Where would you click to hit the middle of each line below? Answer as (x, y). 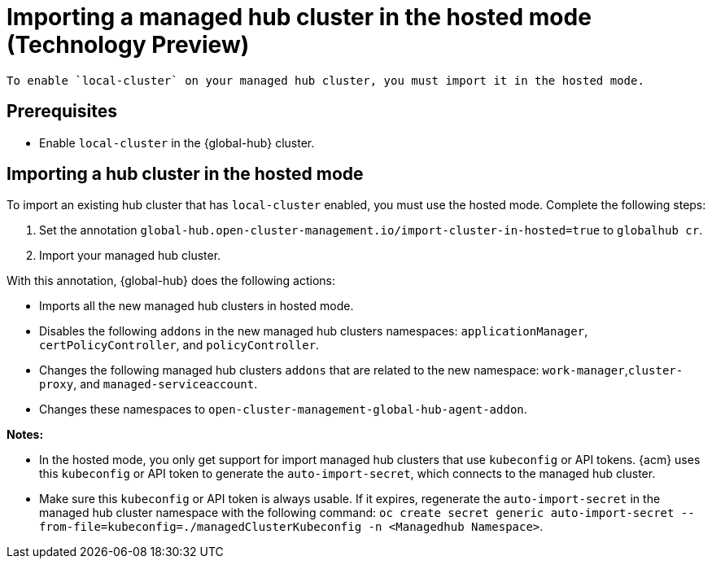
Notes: (25, 435)
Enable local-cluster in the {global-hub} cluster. (177, 142)
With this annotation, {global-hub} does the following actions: (171, 281)
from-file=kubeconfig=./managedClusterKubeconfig (201, 527)
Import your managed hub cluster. (130, 256)
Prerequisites (62, 112)
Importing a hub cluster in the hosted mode (185, 174)
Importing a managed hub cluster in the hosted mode (299, 17)
